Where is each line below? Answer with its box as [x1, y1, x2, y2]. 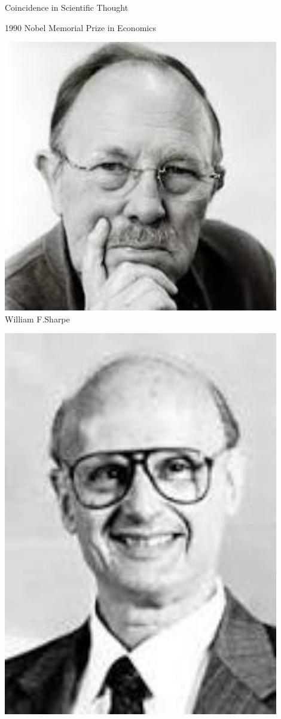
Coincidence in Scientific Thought [5, 1, 129, 13]
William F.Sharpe [5, 312, 70, 325]
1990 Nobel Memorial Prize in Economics [5, 21, 156, 33]
